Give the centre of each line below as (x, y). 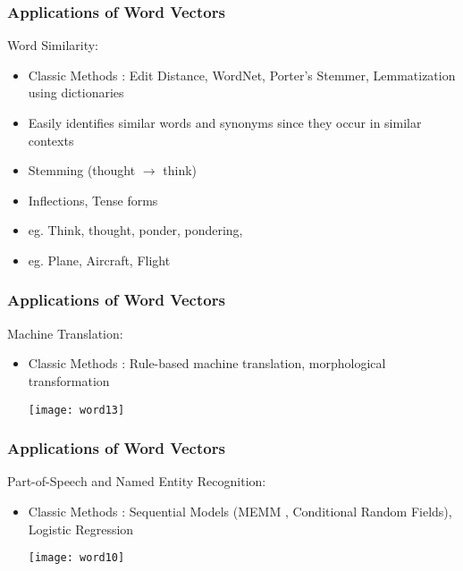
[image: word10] (76, 558)
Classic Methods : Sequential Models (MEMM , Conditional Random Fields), (240, 512)
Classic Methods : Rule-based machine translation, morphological (207, 363)
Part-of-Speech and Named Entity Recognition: (137, 481)
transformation (69, 380)
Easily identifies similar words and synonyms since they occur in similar (225, 122)
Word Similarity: (53, 45)
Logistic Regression (81, 529)
